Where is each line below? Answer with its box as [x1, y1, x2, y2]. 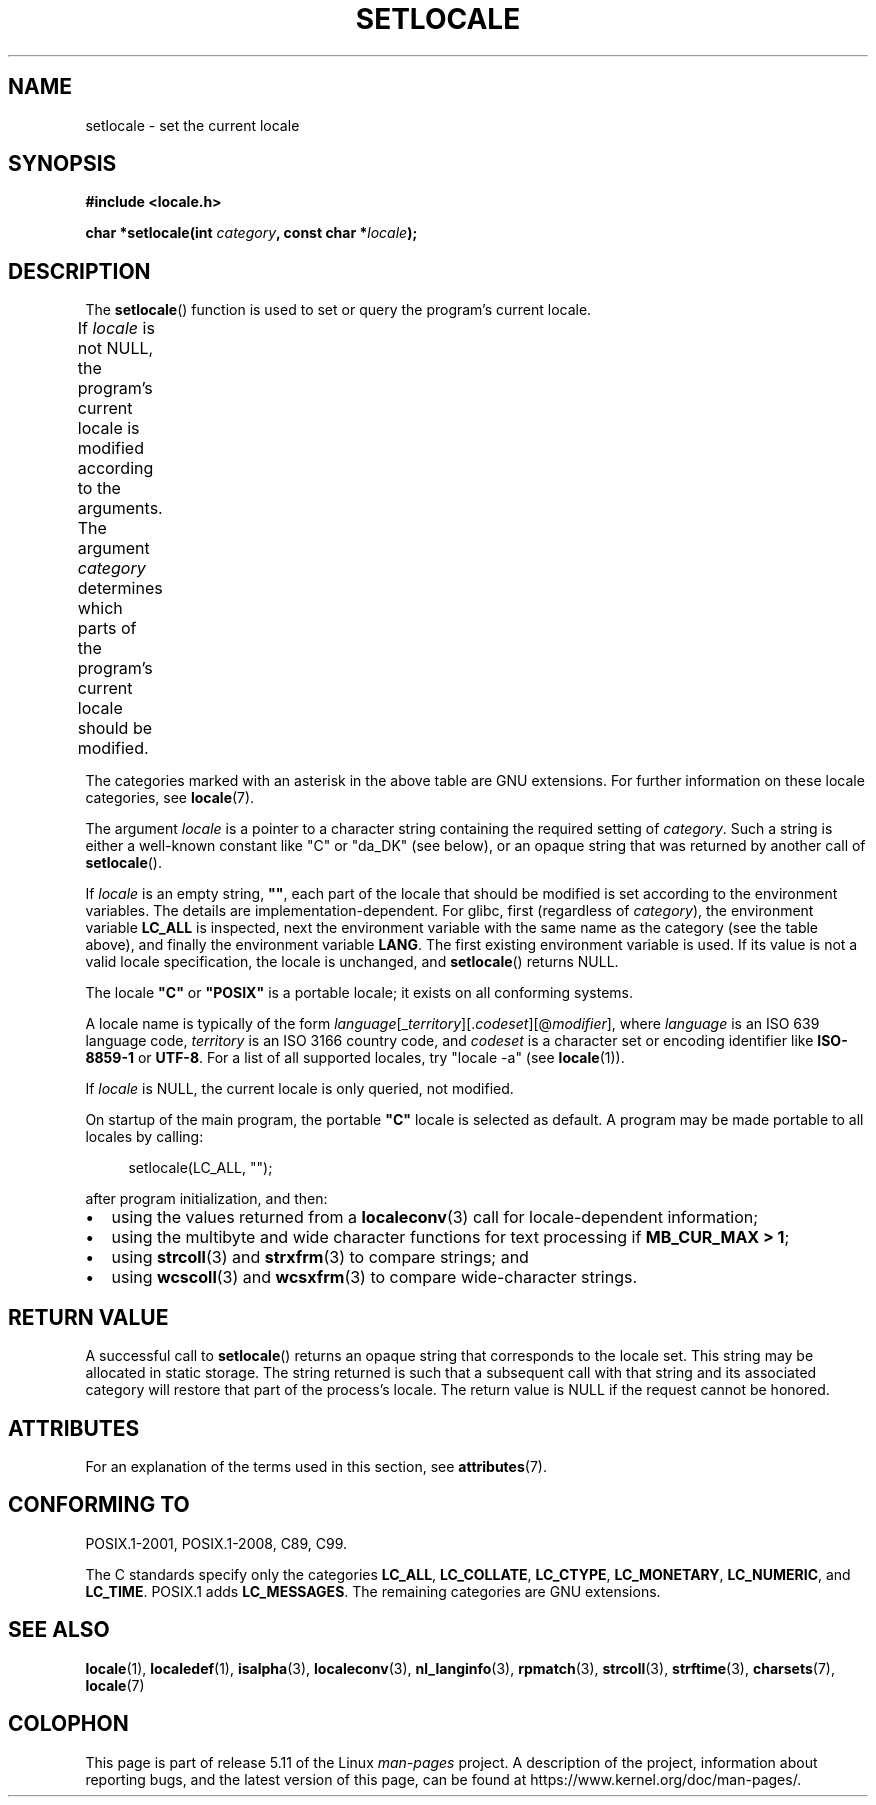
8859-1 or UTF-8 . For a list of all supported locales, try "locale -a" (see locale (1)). [85, 1049, 625, 1067]
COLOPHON [8, 1711, 129, 1737]
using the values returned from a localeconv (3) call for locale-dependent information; [111, 1207, 759, 1228]
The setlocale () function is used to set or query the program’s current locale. [85, 301, 592, 319]
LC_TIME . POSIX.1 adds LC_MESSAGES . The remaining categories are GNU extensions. [85, 1582, 661, 1600]
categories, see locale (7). [85, 789, 255, 807]
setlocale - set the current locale [85, 116, 300, 134]
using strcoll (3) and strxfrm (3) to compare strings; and [111, 1247, 529, 1268]
